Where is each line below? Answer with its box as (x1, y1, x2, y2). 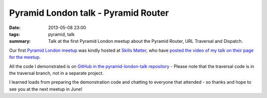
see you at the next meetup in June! (9, 86, 83, 92)
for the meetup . (9, 54, 41, 60)
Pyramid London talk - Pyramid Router (9, 7, 169, 18)
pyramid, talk (48, 31, 75, 37)
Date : (9, 25, 21, 31)
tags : (9, 31, 20, 37)
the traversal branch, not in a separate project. (9, 70, 104, 76)
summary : (9, 38, 31, 44)
